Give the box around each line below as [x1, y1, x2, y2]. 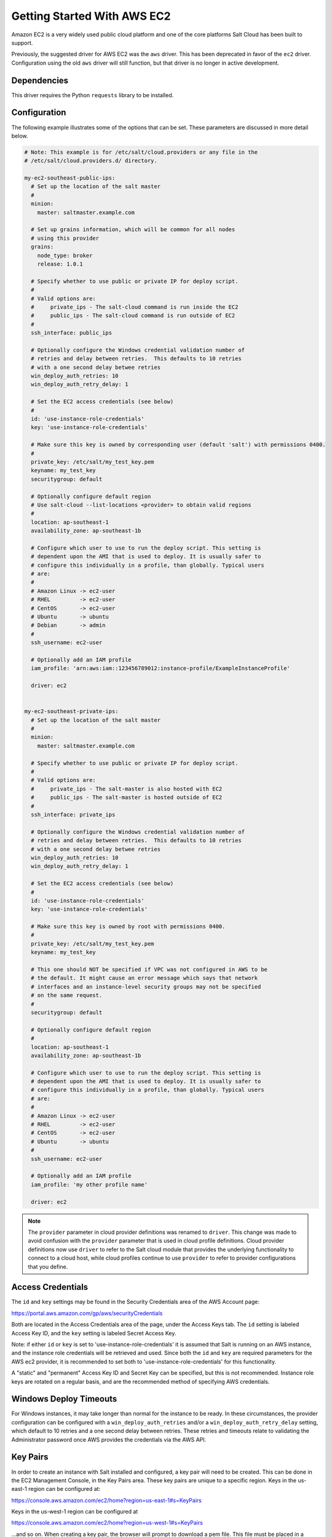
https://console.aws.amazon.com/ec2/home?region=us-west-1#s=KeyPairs [11, 1519, 203, 1527]
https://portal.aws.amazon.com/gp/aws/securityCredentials [11, 1310, 163, 1317]
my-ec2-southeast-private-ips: [24, 708, 119, 715]
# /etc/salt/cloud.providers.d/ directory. [24, 157, 158, 164]
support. [11, 39, 33, 46]
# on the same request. [31, 992, 103, 999]
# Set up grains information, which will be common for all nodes [31, 226, 235, 233]
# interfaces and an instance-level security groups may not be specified [31, 983, 261, 990]
